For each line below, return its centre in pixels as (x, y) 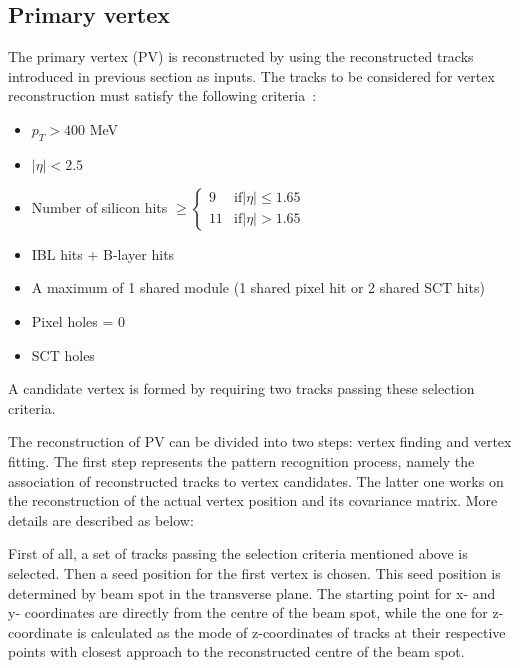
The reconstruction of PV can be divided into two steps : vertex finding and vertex (260, 441)
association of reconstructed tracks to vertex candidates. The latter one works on (256, 480)
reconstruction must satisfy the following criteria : (162, 95)
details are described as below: (101, 519)
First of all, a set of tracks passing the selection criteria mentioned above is (238, 553)
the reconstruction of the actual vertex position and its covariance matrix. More (253, 500)
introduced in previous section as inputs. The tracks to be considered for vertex (251, 75)
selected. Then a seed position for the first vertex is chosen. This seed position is (254, 572)
